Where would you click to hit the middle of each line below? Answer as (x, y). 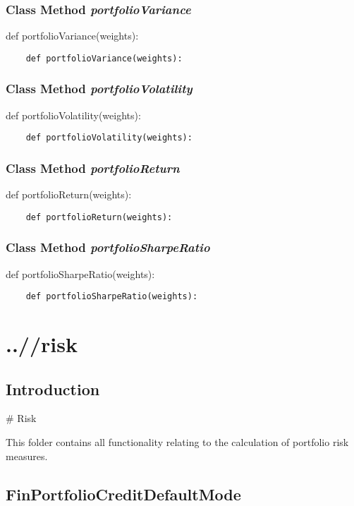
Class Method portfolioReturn (93, 168)
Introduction (53, 388)
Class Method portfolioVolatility (99, 89)
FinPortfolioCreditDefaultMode (123, 494)
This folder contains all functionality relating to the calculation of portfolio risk (177, 442)
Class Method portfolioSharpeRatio (108, 247)
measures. (27, 456)
